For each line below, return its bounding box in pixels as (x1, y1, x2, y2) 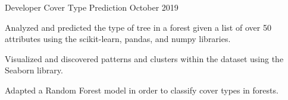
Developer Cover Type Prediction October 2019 (5, 1, 179, 13)
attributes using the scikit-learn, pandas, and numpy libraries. (5, 33, 231, 45)
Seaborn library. (5, 64, 63, 76)
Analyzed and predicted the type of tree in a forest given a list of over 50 (5, 21, 271, 33)
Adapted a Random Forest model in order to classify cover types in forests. (5, 83, 278, 96)
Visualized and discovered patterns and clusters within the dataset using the (5, 52, 284, 64)
